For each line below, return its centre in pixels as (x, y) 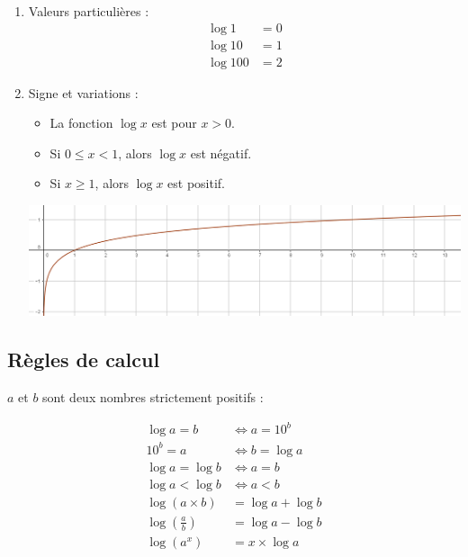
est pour (174, 123)
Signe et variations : (83, 92)
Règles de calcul (84, 359)
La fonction (81, 123)
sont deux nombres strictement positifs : (153, 397)
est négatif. (221, 153)
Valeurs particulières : (89, 11)
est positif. (197, 183)
